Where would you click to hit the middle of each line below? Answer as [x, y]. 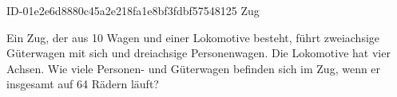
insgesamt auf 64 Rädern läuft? [83, 84]
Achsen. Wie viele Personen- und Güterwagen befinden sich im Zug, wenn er [194, 68]
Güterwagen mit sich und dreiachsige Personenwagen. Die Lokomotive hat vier [198, 53]
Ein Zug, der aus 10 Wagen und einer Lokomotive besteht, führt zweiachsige [193, 37]
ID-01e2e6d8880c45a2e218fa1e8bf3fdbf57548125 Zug [133, 10]
